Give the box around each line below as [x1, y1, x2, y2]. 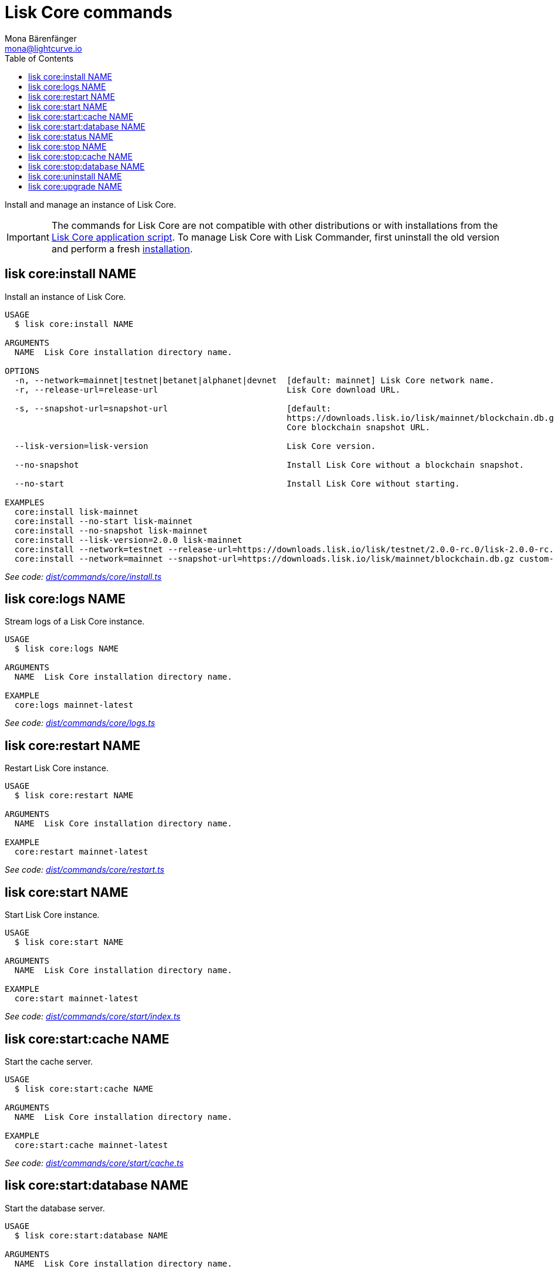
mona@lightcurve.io [5, 43, 82, 53]
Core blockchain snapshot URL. [286, 422, 430, 432]
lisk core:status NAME [28, 131, 113, 141]
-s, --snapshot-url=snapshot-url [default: [14, 403, 332, 413]
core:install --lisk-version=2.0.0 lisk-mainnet [14, 535, 242, 545]
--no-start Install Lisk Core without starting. [14, 478, 460, 488]
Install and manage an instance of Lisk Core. [5, 199, 176, 210]
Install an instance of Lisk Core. [5, 291, 126, 302]
